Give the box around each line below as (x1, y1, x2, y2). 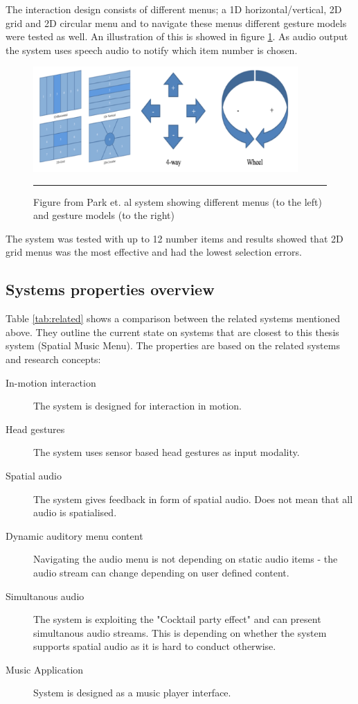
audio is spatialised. (33, 505, 117, 520)
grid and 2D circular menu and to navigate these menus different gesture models (6, 15, 347, 30)
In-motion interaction (6, 375, 96, 389)
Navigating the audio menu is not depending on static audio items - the (33, 552, 338, 566)
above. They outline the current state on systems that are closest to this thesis (6, 324, 339, 339)
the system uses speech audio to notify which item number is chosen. (6, 42, 298, 57)
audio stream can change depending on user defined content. (33, 565, 289, 579)
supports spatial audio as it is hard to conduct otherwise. (33, 639, 276, 653)
